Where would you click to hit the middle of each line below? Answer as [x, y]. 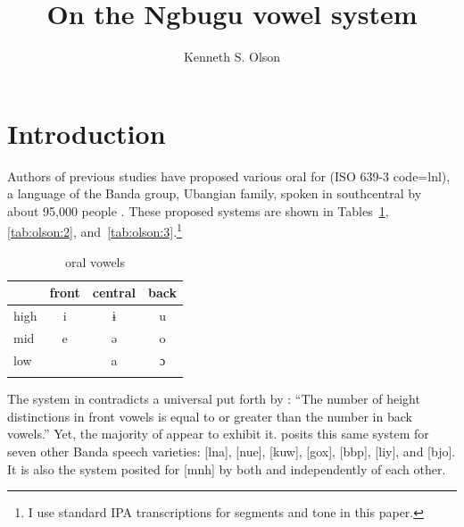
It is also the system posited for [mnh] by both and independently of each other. [227, 468]
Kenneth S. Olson [232, 57]
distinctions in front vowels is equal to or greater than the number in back [210, 416]
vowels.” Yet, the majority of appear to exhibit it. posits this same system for [218, 434]
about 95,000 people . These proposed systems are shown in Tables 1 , [198, 210]
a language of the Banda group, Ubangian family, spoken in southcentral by [215, 193]
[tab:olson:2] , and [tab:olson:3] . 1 [95, 230]
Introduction [87, 133]
